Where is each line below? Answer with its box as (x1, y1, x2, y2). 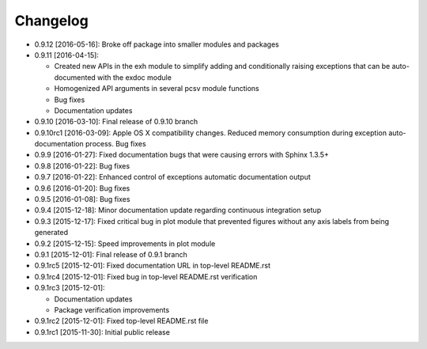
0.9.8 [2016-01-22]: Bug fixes (34, 161, 130, 170)
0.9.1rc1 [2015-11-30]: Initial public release (34, 327, 170, 336)
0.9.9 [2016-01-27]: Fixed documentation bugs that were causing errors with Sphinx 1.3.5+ (34, 150, 330, 160)
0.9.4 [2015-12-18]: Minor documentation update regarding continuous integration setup (34, 206, 322, 215)
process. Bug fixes (85, 139, 146, 149)
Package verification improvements (54, 305, 170, 314)
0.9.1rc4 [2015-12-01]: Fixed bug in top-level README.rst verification (34, 271, 258, 281)
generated (34, 228, 69, 237)
